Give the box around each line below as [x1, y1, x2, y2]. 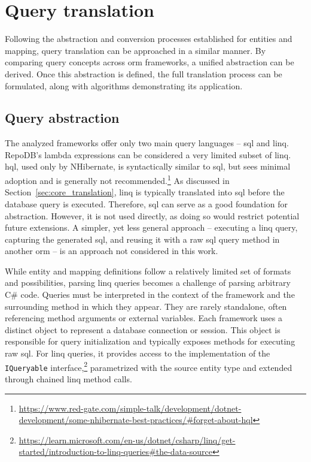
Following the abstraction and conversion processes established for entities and [5, 32, 292, 45]
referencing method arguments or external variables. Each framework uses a [5, 312, 282, 324]
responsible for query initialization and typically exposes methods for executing [5, 335, 295, 348]
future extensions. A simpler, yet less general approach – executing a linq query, [5, 221, 298, 234]
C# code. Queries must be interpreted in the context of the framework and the [5, 288, 295, 301]
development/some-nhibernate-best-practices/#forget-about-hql [19, 413, 253, 426]
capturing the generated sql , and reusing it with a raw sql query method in [5, 232, 280, 245]
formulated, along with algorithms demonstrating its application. [5, 79, 243, 92]
